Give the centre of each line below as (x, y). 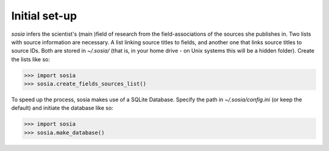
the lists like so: (30, 59)
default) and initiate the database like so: (62, 108)
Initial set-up (44, 16)
